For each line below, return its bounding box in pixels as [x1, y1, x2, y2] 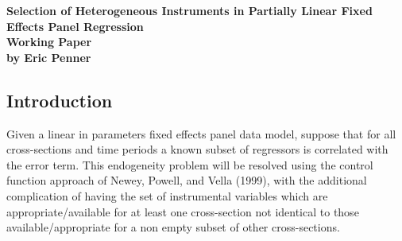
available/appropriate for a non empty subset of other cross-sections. [6, 219, 340, 235]
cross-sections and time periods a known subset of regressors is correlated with [6, 141, 388, 157]
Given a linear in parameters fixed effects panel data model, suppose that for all [6, 125, 396, 142]
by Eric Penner [6, 49, 91, 65]
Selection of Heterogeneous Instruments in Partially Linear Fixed [6, 2, 373, 18]
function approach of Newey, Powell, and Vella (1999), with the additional [6, 172, 367, 189]
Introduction [6, 87, 113, 112]
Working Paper [6, 33, 92, 50]
